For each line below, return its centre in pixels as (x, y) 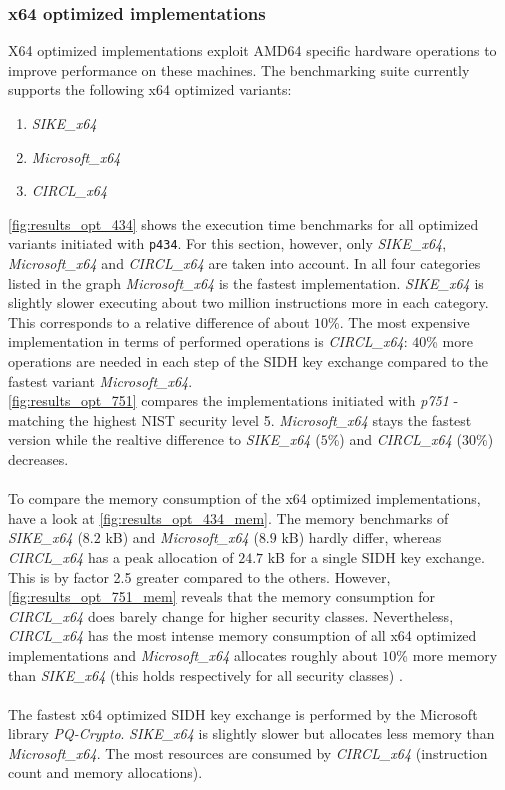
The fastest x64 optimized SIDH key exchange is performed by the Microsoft (243, 713)
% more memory (447, 654)
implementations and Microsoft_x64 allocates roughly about (193, 654)
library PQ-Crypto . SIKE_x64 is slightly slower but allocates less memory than (251, 733)
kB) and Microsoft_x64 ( (182, 537)
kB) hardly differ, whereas (361, 537)
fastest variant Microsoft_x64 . (100, 380)
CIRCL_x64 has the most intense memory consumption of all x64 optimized (242, 635)
